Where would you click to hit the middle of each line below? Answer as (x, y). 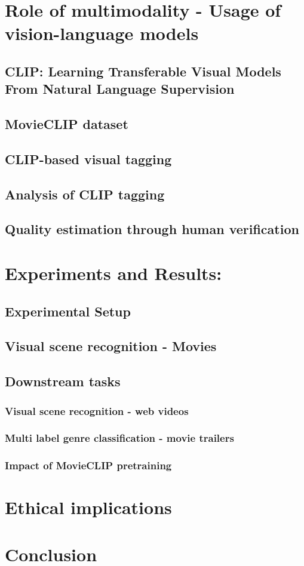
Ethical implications (88, 507)
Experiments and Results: (113, 273)
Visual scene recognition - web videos (97, 410)
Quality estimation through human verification (152, 229)
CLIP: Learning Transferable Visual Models (143, 71)
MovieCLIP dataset (67, 124)
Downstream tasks (63, 381)
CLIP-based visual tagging (88, 159)
